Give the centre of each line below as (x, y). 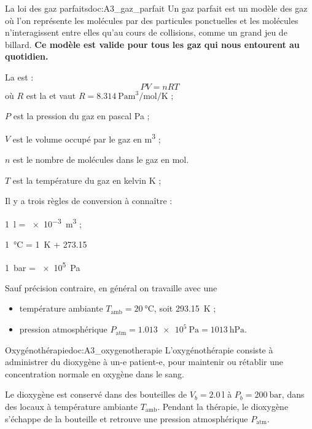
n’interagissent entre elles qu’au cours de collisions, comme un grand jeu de (146, 32)
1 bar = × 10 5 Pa (43, 266)
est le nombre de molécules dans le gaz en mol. (101, 159)
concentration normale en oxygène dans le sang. (95, 373)
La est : (19, 77)
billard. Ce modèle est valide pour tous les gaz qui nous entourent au (152, 44)
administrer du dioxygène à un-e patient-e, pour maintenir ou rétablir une (144, 362)
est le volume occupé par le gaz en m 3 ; (87, 138)
